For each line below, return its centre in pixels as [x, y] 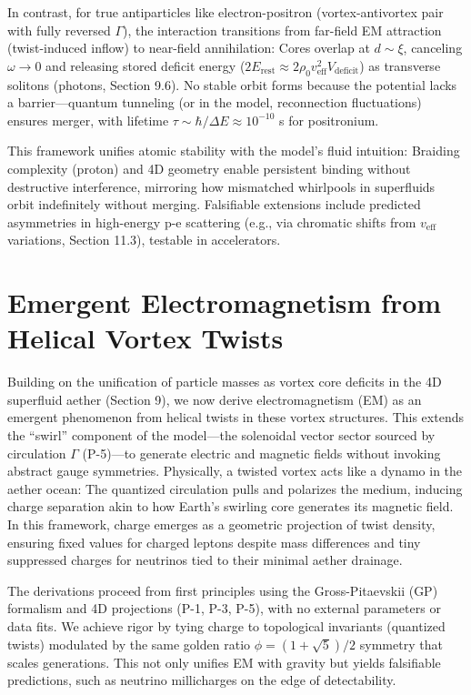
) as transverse [400, 65]
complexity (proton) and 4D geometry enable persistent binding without [209, 168]
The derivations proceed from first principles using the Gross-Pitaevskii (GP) [223, 590]
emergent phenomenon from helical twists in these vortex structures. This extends [235, 417]
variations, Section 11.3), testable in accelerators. [144, 240]
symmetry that [401, 644]
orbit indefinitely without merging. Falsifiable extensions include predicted [214, 204]
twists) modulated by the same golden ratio [129, 644]
